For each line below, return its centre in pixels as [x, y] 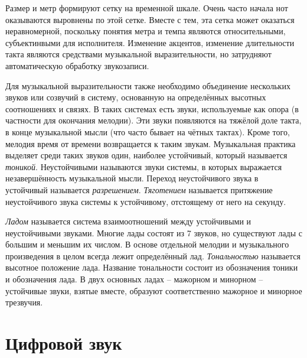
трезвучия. [24, 302]
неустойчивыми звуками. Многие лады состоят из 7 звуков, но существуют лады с [154, 232]
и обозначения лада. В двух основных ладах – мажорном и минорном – [134, 279]
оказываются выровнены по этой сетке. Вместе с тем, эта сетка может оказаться [150, 19]
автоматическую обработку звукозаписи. [77, 65]
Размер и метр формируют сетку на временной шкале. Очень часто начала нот [147, 8]
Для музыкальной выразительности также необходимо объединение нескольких [148, 85]
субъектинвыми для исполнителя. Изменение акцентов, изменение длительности [150, 42]
